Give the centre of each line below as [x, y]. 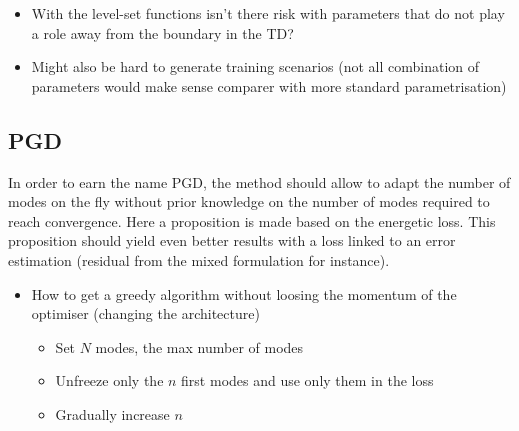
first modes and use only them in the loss [307, 380]
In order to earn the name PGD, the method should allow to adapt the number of [259, 181]
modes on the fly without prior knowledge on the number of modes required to [249, 201]
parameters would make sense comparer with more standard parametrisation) [269, 85]
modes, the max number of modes [199, 346]
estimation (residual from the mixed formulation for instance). [199, 259]
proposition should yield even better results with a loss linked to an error [232, 240]
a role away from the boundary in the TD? [162, 32]
